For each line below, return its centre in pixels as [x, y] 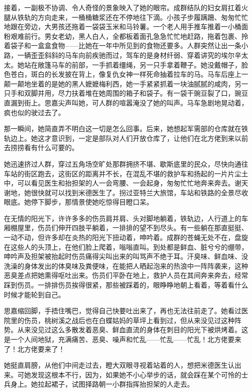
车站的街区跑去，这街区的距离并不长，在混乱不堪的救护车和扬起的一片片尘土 [126, 173]
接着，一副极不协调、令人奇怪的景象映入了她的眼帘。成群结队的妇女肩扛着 [123, 7]
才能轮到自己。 [41, 294]
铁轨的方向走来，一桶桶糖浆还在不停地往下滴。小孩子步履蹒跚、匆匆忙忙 [133, 17]
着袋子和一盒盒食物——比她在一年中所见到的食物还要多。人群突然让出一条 [123, 45]
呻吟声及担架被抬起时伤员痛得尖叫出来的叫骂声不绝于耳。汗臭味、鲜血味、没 [126, 256]
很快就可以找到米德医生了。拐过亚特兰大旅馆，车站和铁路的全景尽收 [139, 192]
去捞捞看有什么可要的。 [41, 147]
